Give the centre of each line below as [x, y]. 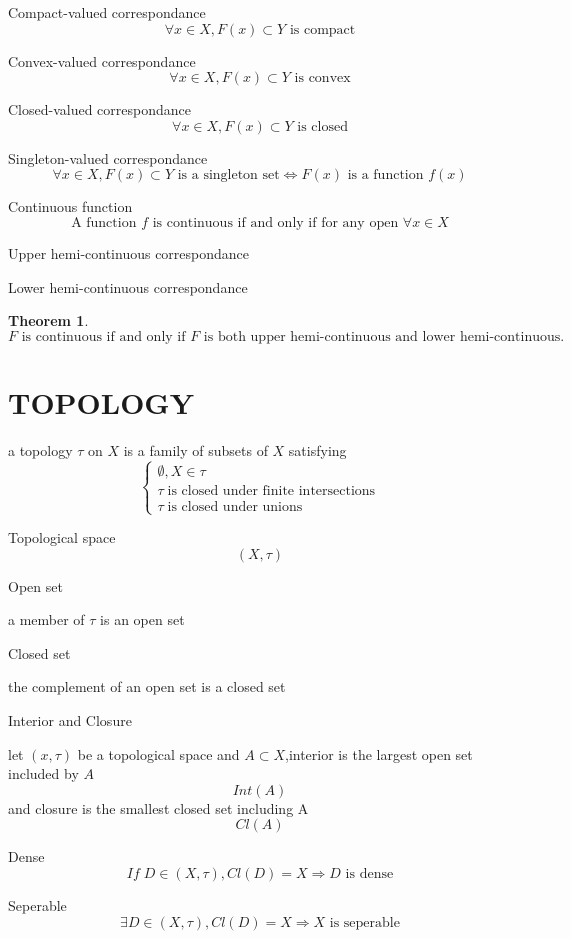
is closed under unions [235, 506]
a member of [46, 619]
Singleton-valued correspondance [108, 157]
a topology [40, 449]
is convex [322, 78]
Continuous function [70, 206]
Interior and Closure [70, 720]
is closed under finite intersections [271, 490]
